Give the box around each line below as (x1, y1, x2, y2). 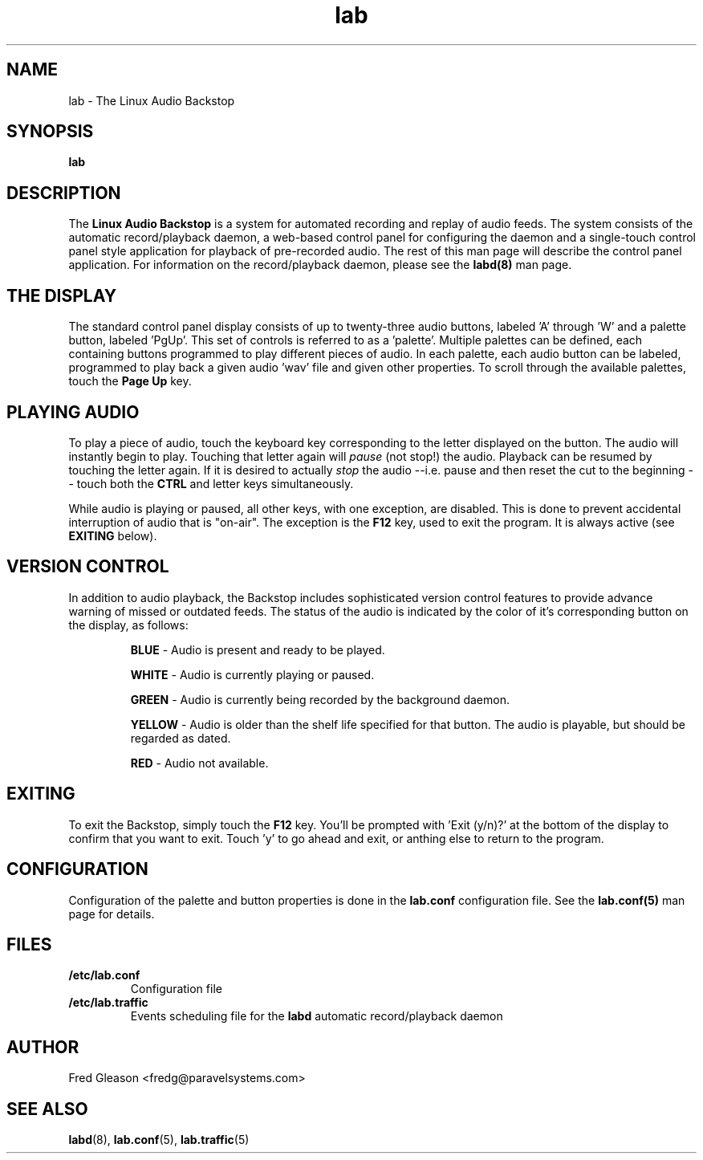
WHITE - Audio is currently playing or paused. (130, 667, 375, 682)
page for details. (68, 906, 155, 921)
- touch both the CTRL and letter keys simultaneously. (68, 476, 354, 490)
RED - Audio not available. (130, 755, 269, 770)
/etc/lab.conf (68, 968, 140, 983)
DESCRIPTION (6, 182, 121, 203)
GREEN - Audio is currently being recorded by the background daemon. (130, 692, 510, 706)
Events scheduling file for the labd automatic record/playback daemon (130, 1009, 503, 1024)
